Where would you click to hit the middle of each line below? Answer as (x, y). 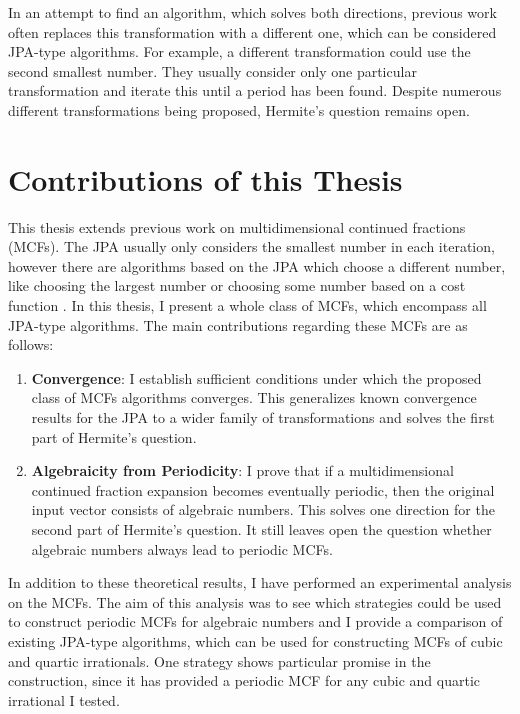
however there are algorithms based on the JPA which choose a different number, (257, 265)
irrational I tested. (64, 699)
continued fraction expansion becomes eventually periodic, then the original (263, 489)
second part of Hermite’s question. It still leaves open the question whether (261, 529)
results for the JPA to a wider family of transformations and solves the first (263, 417)
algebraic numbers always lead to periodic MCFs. (182, 548)
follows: (31, 344)
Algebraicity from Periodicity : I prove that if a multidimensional (242, 470)
